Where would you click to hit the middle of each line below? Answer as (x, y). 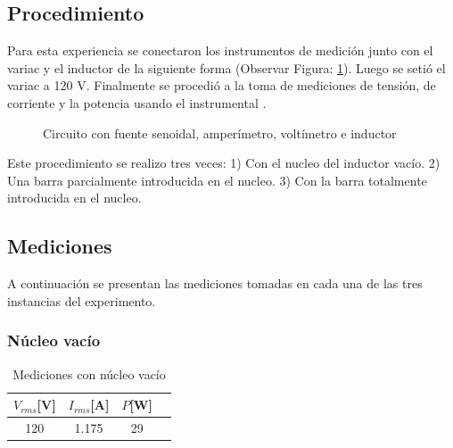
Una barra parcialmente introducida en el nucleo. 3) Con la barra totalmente (217, 180)
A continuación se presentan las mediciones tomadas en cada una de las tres (215, 283)
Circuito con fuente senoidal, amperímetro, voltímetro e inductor (220, 133)
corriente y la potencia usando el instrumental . (137, 102)
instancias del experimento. (82, 300)
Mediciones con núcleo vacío (89, 373)
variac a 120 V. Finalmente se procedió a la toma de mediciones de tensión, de (222, 85)
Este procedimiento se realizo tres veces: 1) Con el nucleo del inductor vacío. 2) (224, 163)
